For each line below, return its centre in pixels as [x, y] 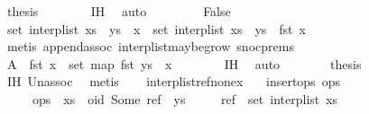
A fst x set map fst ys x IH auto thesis [184, 63]
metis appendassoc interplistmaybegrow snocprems [150, 46]
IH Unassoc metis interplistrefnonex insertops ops [173, 81]
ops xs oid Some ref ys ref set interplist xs [185, 98]
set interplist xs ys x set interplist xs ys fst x [156, 28]
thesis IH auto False [119, 11]
